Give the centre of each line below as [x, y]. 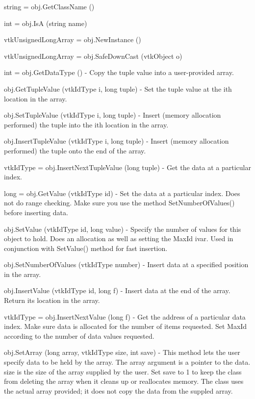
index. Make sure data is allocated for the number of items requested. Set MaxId [126, 326]
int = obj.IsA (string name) [46, 23]
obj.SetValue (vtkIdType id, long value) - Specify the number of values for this [123, 229]
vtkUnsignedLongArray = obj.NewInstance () [73, 39]
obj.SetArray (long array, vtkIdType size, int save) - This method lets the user [122, 352]
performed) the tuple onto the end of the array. [75, 150]
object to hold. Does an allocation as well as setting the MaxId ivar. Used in [119, 238]
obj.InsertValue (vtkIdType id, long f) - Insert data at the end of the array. [117, 290]
